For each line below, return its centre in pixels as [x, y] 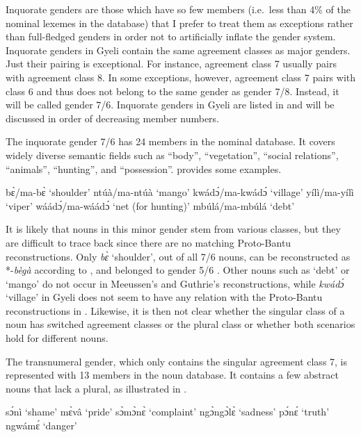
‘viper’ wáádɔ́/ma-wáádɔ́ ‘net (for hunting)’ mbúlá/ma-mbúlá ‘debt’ [150, 205]
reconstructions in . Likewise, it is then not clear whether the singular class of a [175, 310]
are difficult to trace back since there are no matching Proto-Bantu [149, 242]
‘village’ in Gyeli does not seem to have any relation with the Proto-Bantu [164, 297]
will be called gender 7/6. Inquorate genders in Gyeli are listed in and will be [170, 105]
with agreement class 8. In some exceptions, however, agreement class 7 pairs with [181, 77]
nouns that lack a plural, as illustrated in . [96, 388]
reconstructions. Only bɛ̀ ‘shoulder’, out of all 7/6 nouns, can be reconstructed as [178, 256]
